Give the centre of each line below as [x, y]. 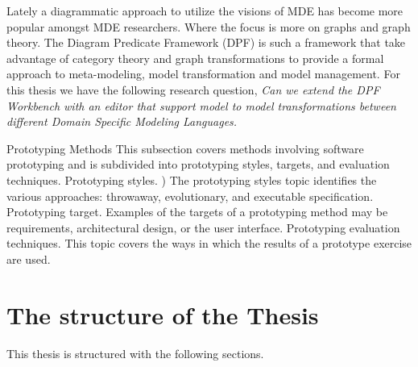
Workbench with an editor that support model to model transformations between [201, 105]
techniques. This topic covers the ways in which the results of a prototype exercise [209, 243]
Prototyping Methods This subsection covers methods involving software [185, 148]
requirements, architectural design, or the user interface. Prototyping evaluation [203, 227]
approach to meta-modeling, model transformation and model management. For [203, 74]
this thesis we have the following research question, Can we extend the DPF [193, 89]
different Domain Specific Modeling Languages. [122, 121]
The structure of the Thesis [163, 314]
